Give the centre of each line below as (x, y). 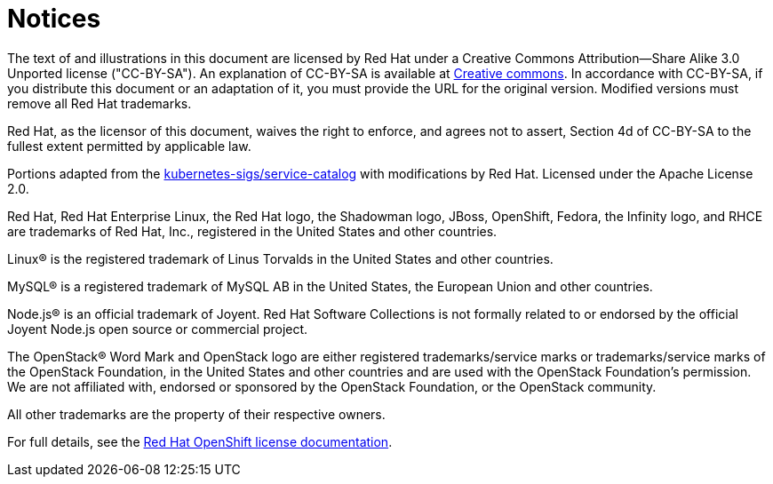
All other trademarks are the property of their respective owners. (196, 414)
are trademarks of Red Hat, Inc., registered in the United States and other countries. (252, 231)
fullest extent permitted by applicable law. (129, 146)
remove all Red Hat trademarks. (100, 103)
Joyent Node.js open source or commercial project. (158, 329)
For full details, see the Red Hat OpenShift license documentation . (200, 441)
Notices (54, 19)
